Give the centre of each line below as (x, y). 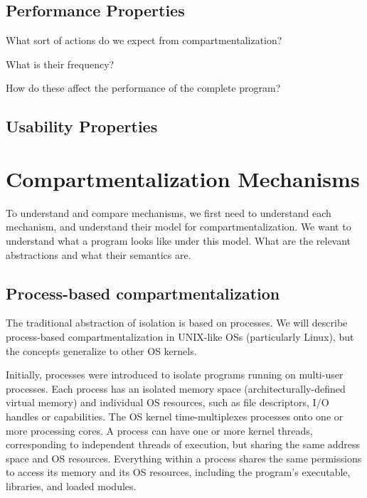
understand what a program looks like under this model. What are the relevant (179, 241)
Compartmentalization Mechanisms (183, 178)
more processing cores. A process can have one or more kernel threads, (159, 430)
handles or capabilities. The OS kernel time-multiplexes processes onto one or (175, 417)
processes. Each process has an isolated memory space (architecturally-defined (176, 388)
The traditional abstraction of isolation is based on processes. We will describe (177, 323)
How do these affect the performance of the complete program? (143, 88)
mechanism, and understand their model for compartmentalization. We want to (179, 227)
